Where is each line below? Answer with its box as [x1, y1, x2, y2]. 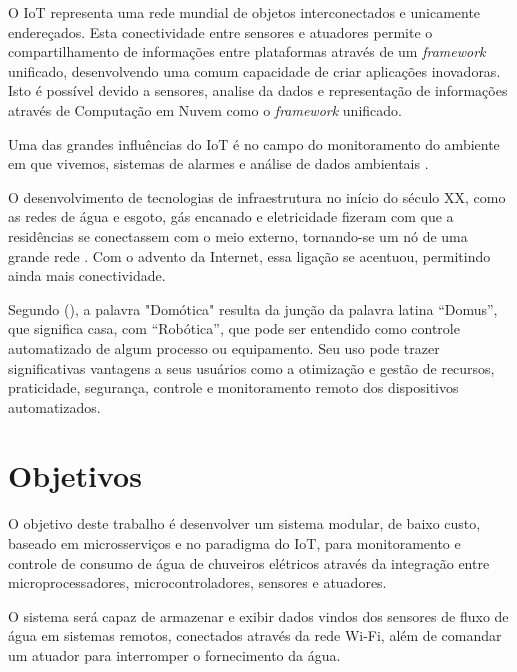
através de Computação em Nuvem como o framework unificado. [8, 99, 402, 120]
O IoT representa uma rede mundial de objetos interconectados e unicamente [8, 2, 481, 22]
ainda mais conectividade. [8, 265, 166, 286]
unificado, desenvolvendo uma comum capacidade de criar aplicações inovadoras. [8, 60, 501, 81]
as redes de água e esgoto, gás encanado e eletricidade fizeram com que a [8, 206, 454, 227]
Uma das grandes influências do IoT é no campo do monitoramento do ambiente [8, 133, 500, 154]
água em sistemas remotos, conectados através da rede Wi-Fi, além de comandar [8, 625, 502, 646]
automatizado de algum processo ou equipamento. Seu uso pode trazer [8, 337, 440, 358]
